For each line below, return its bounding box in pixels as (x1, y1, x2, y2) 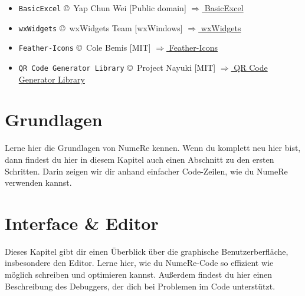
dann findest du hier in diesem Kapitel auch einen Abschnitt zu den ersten (5, 153, 274, 165)
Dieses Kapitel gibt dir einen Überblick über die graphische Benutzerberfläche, (5, 245, 288, 257)
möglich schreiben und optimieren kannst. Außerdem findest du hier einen (5, 268, 273, 281)
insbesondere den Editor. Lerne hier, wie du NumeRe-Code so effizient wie (5, 256, 274, 269)
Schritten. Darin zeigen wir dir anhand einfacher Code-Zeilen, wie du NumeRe (5, 165, 288, 177)
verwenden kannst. (5, 176, 72, 189)
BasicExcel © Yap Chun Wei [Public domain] (18, 2, 186, 14)
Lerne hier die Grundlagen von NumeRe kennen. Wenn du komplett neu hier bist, (5, 142, 301, 154)
